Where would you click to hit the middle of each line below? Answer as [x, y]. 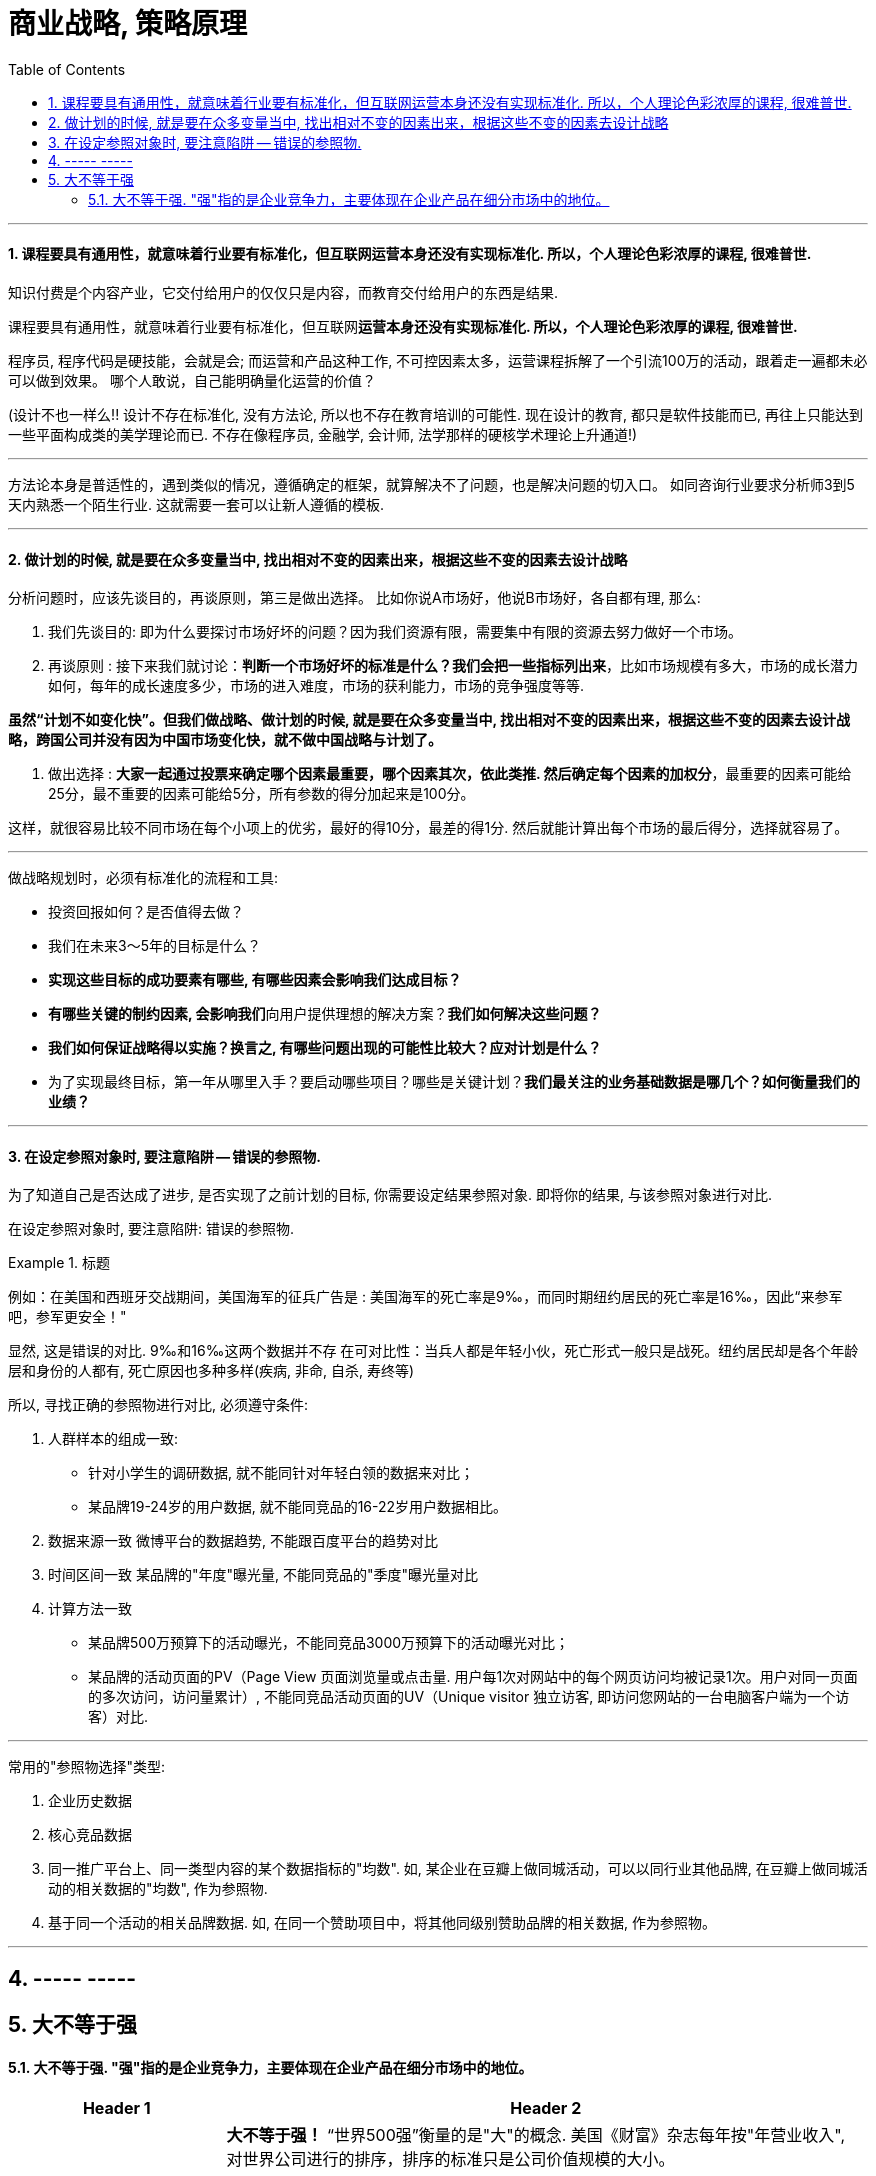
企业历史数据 [90, 1801]
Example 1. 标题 [59, 1263]
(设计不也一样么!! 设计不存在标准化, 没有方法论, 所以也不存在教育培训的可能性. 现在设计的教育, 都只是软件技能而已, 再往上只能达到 [435, 414]
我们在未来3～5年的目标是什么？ [154, 946]
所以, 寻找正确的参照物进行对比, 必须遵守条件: [158, 1405]
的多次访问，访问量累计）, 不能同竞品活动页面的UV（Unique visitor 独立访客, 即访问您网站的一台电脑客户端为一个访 [469, 1697]
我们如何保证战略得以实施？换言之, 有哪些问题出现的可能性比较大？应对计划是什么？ [325, 1048]
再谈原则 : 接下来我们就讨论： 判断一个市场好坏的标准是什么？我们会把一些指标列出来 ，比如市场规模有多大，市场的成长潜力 [453, 666]
